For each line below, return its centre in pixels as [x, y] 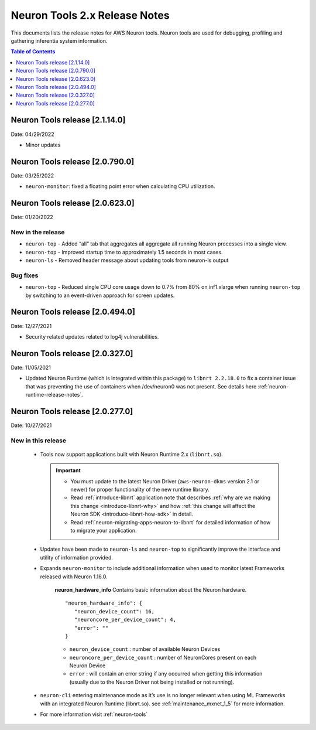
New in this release [39, 441]
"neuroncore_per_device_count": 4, [125, 620]
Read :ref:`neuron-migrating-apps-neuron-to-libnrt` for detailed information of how [171, 522]
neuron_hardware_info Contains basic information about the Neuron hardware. [151, 589]
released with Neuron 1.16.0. [74, 577]
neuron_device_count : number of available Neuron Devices [145, 649]
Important [68, 470]
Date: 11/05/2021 [31, 367]
